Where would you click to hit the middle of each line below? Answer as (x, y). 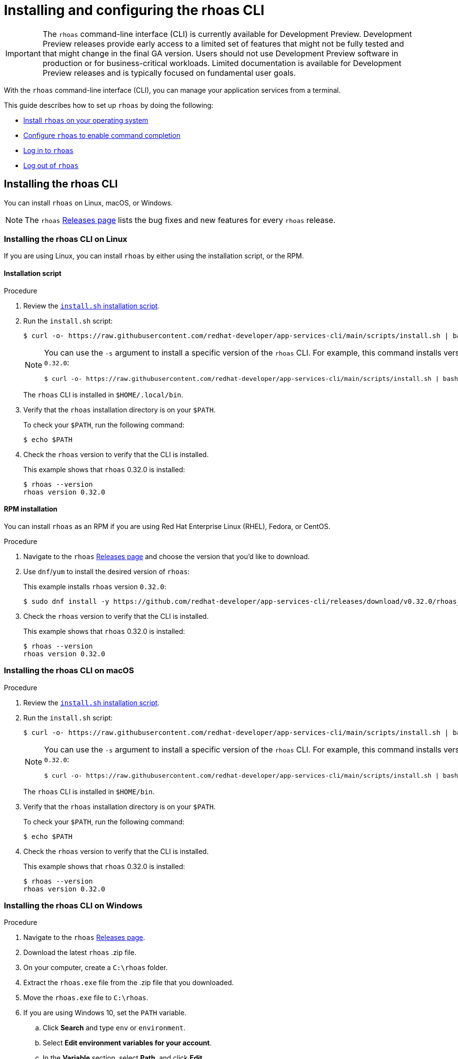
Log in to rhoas (49, 150)
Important (23, 53)
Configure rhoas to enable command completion (102, 135)
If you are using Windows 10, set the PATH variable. (105, 1013)
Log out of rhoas (51, 165)
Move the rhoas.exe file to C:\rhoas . (86, 998)
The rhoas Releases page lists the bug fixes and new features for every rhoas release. (180, 220)
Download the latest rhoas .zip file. (80, 953)
